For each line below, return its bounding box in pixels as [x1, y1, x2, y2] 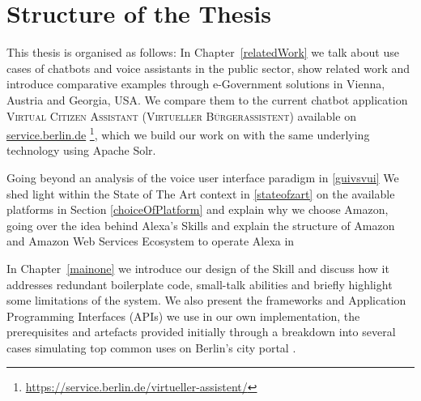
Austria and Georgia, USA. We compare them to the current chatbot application [6, 91, 408, 108]
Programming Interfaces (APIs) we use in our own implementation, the [6, 307, 360, 324]
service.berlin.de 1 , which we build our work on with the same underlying [6, 124, 370, 143]
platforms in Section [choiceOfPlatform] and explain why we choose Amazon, [6, 201, 389, 218]
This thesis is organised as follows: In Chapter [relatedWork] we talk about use [6, 44, 399, 61]
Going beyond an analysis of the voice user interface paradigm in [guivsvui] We [6, 169, 399, 186]
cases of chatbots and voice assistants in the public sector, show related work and [6, 59, 410, 76]
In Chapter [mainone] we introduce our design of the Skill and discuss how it [6, 259, 389, 276]
